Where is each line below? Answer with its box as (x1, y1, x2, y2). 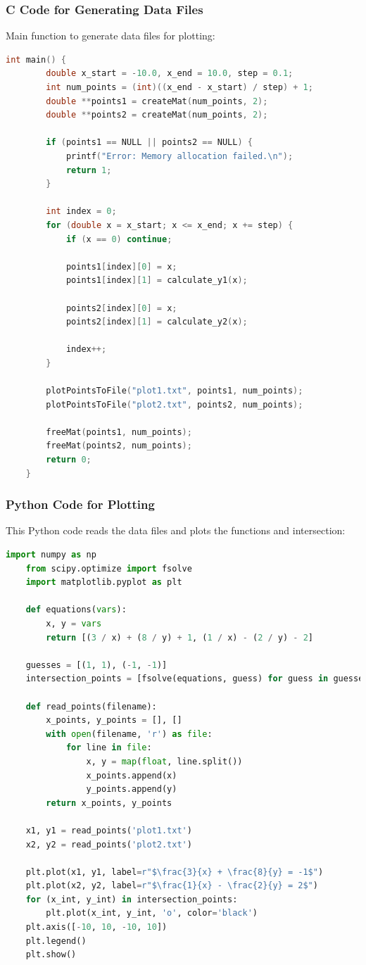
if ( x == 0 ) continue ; (65, 234, 172, 244)
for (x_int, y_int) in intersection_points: (25, 894, 238, 904)
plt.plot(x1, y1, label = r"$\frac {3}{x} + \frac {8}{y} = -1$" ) (25, 866, 324, 877)
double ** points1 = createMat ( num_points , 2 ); (46, 96, 268, 106)
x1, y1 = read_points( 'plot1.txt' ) (25, 825, 192, 835)
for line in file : (65, 743, 152, 753)
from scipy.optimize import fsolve (25, 563, 192, 574)
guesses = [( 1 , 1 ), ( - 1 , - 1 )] (25, 660, 168, 670)
